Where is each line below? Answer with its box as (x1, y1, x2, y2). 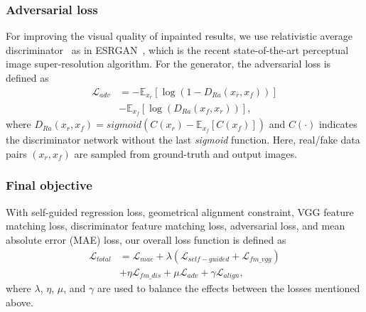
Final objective (6, 176, 92, 194)
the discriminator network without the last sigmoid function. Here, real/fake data (6, 132, 360, 147)
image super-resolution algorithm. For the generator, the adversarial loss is (6, 56, 331, 71)
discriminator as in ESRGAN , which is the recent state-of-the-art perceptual (6, 42, 349, 57)
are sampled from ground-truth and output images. (74, 146, 297, 161)
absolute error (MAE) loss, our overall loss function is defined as (6, 232, 286, 247)
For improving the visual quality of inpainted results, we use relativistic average (6, 28, 353, 43)
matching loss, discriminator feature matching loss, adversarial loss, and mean (6, 218, 345, 233)
